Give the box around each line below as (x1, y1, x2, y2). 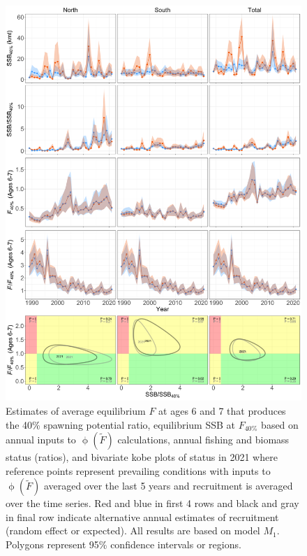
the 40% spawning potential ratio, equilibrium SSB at (6, 417, 235, 432)
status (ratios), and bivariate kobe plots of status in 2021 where (6, 450, 278, 464)
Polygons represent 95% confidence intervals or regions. (6, 537, 241, 552)
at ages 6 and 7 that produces (158, 403, 286, 418)
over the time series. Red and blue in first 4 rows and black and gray (6, 496, 299, 511)
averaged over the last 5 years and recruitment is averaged (43, 478, 293, 493)
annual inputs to (6, 432, 76, 447)
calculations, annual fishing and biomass (117, 432, 290, 447)
